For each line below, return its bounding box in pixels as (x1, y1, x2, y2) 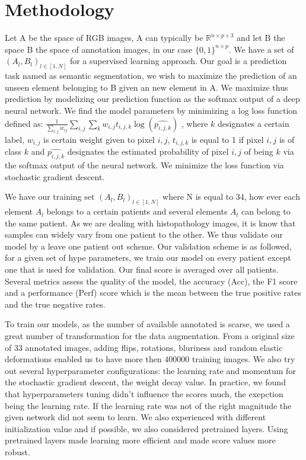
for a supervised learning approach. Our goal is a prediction (69, 55, 287, 67)
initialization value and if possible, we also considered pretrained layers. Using (5, 422, 288, 435)
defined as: (5, 117, 43, 129)
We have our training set (5, 190, 95, 203)
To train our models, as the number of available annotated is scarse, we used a (5, 318, 290, 330)
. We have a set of (228, 43, 294, 55)
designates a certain (217, 117, 289, 129)
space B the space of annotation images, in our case (5, 43, 193, 55)
